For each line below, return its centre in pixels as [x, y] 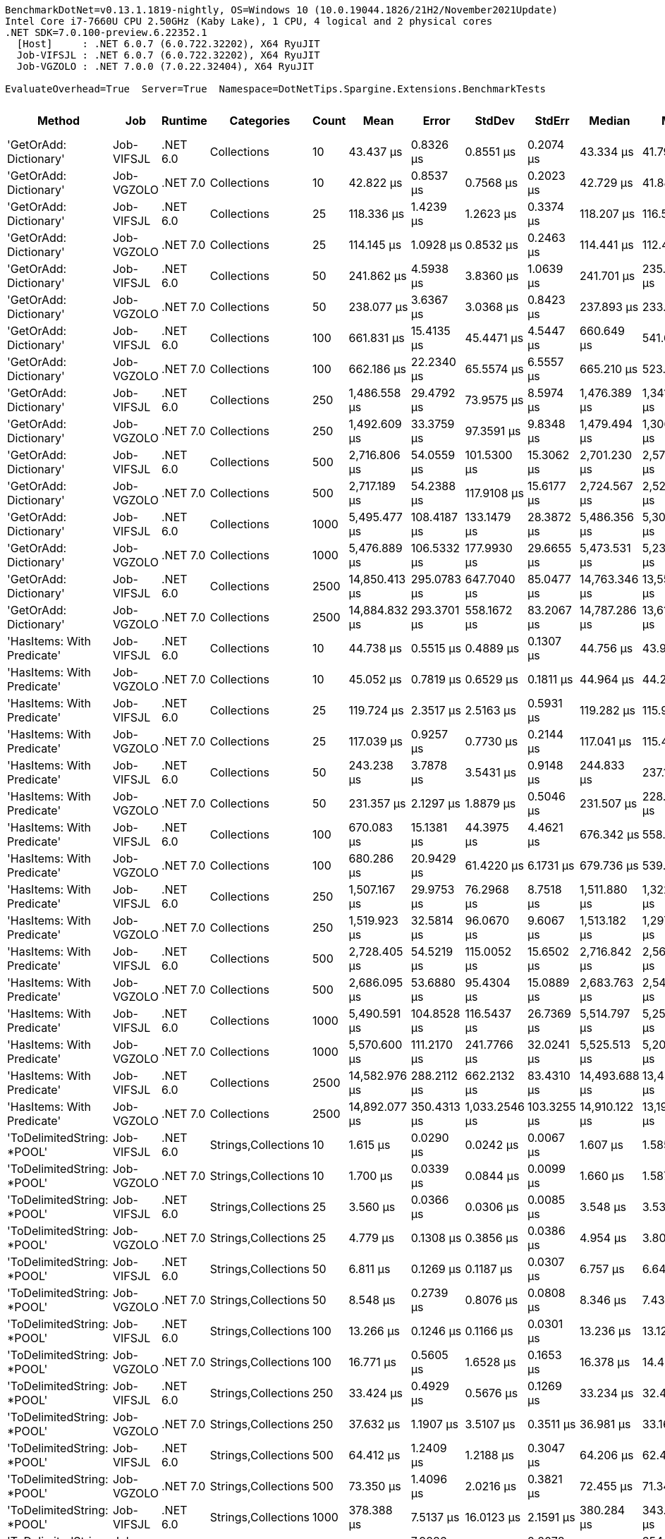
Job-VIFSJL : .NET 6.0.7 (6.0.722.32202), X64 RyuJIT [168, 55]
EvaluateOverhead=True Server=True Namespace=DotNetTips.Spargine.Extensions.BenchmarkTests [276, 89]
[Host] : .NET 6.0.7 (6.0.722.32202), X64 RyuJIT [168, 44]
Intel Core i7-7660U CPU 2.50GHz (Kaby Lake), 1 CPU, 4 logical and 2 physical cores [249, 21]
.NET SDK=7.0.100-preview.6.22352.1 [106, 32]
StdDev [495, 121]
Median [610, 121]
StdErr [552, 121]
